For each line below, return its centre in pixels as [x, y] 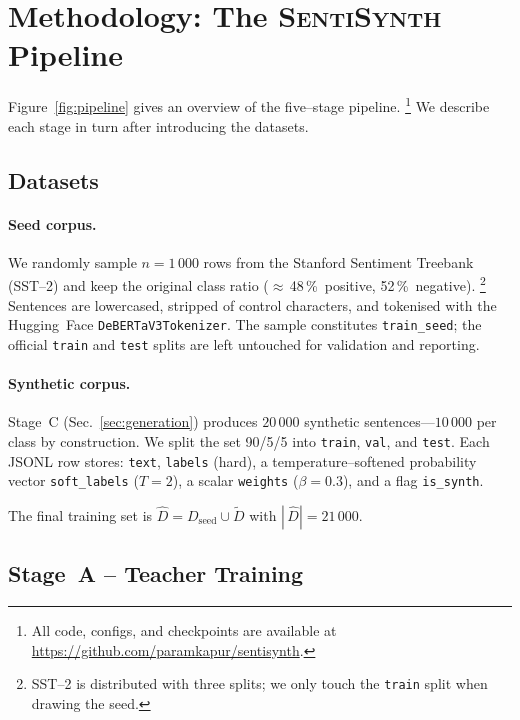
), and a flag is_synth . [413, 480]
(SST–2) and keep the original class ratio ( [138, 284]
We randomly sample [72, 261]
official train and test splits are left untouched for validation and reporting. [244, 343]
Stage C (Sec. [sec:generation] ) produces [133, 421]
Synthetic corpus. [69, 383]
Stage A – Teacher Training [156, 573]
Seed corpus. [52, 223]
